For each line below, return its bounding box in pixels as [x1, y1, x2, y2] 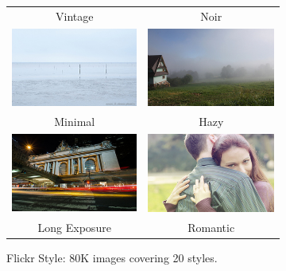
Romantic [187, 218, 235, 235]
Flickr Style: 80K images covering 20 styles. [6, 249, 218, 265]
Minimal [54, 113, 95, 130]
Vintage [56, 7, 94, 24]
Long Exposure [37, 218, 111, 235]
